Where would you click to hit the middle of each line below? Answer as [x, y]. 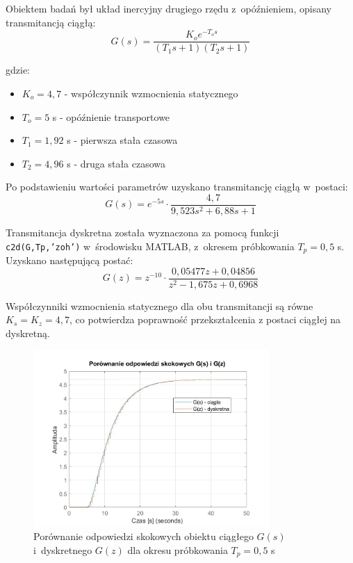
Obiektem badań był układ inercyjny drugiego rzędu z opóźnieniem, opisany [169, 8]
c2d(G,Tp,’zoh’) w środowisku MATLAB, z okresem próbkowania [150, 246]
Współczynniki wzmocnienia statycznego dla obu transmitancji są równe [159, 305]
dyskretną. [28, 333]
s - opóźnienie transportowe [111, 116]
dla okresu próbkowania [178, 549]
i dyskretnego [63, 549]
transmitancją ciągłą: [51, 22]
